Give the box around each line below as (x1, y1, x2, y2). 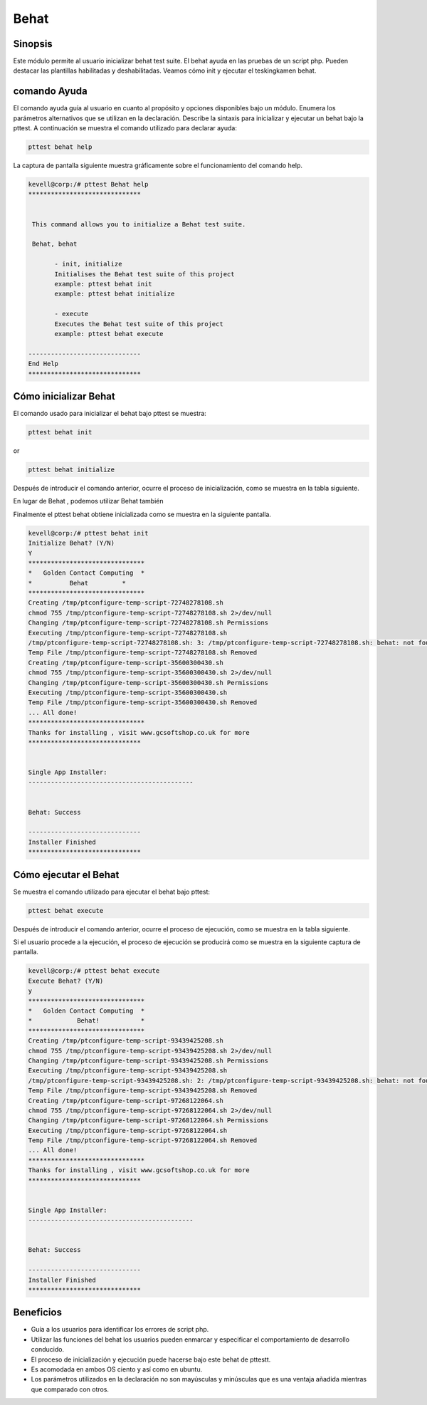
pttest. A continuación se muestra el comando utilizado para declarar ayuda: (13, 124, 238, 132)
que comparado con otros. (31, 1385, 110, 1394)
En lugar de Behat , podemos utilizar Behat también (13, 497, 164, 506)
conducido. (31, 1345, 64, 1354)
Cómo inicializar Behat (13, 390, 115, 402)
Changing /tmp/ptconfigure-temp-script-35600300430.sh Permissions (28, 679, 269, 686)
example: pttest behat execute (54, 330, 164, 338)
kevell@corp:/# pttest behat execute (28, 967, 160, 975)
